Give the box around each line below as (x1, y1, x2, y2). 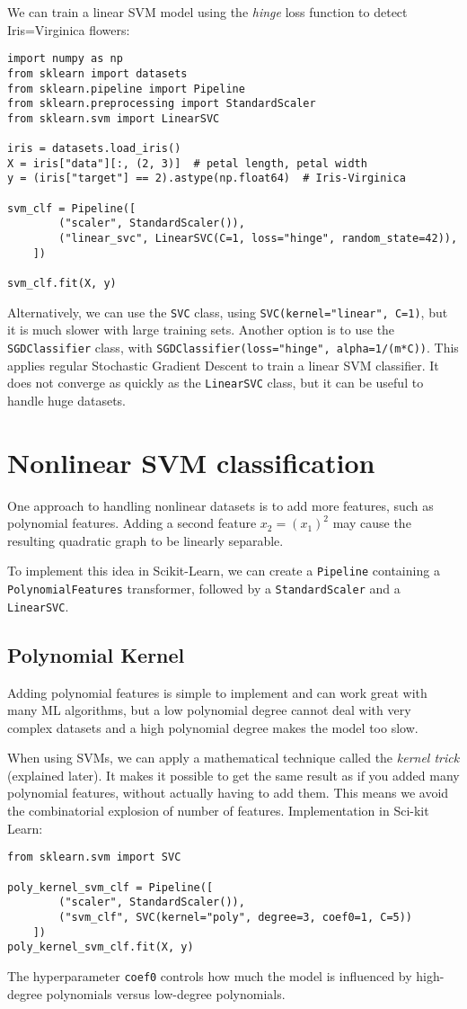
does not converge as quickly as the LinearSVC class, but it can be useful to (7, 373, 424, 392)
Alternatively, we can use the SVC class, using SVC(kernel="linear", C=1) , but (7, 302, 448, 321)
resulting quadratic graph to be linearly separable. (7, 531, 284, 549)
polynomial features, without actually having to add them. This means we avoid (7, 783, 449, 802)
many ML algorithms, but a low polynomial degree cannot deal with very (7, 701, 411, 719)
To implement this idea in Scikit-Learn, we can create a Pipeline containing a (7, 561, 440, 580)
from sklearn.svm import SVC (7, 851, 181, 864)
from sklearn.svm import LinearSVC (7, 112, 220, 125)
